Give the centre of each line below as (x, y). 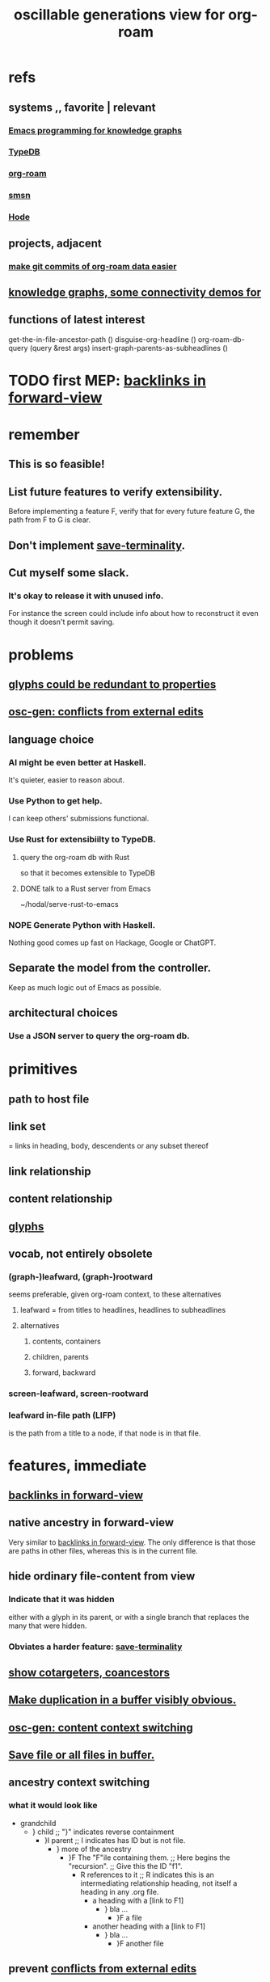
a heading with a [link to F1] (138, 1900)
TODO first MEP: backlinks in (108, 380)
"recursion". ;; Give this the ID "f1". (126, 1866)
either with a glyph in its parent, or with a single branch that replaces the (129, 1617)
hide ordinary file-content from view (102, 1577)
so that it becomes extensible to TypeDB (87, 873)
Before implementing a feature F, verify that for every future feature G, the (132, 512)
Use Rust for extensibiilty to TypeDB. (82, 840)
